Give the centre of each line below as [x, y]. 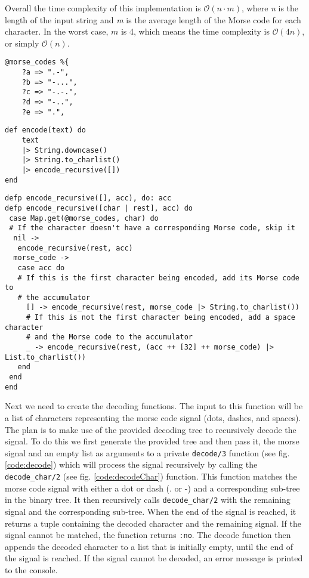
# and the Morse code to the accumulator [109, 337]
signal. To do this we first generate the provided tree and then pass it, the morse [152, 441]
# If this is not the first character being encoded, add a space [160, 318]
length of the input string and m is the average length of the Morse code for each [153, 19]
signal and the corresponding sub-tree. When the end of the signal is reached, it [151, 511]
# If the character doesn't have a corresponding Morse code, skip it [152, 228]
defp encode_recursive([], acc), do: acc [88, 198]
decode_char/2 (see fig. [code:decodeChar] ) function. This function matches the [151, 476]
